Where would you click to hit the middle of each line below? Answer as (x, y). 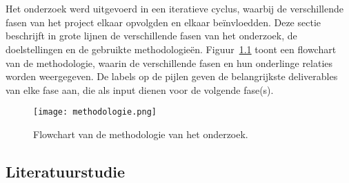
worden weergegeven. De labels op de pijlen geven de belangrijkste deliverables (172, 76)
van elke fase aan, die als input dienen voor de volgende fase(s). (140, 89)
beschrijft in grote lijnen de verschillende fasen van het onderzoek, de (151, 36)
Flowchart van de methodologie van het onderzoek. (141, 134)
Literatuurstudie (66, 171)
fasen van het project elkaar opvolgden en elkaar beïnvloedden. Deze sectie (163, 22)
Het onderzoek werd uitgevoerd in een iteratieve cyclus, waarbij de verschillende (174, 9)
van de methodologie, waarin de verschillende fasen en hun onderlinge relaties (169, 62)
